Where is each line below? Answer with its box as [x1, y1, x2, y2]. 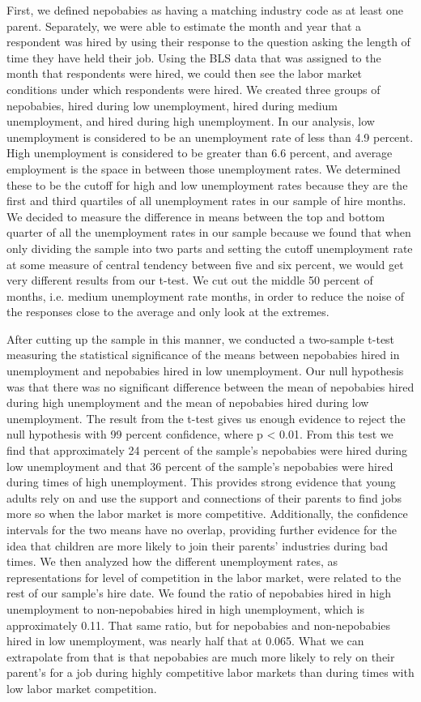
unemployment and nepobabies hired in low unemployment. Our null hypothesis [6, 362, 404, 379]
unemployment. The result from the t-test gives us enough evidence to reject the [6, 409, 406, 426]
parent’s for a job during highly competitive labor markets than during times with [6, 664, 415, 681]
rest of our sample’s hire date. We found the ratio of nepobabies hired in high [6, 584, 391, 601]
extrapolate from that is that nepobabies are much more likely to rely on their [6, 648, 395, 665]
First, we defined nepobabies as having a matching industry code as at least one [6, 2, 403, 18]
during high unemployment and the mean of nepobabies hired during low [6, 394, 369, 411]
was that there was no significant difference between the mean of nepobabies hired [6, 378, 415, 395]
